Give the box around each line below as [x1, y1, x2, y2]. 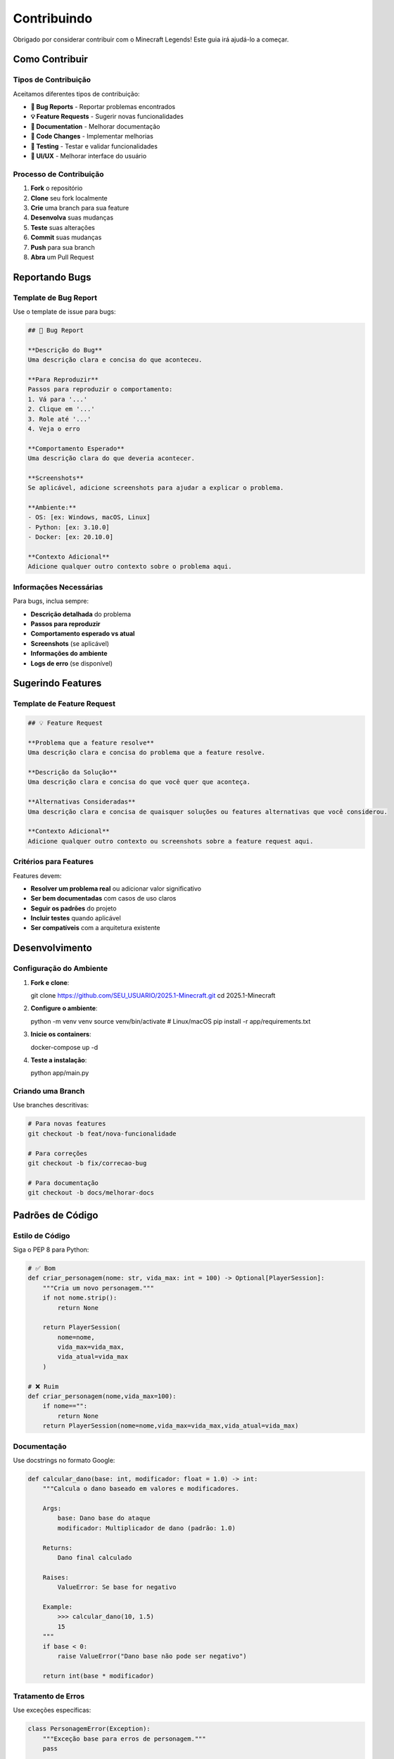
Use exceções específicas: [13, 1706, 91, 1715]
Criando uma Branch [13, 1086, 85, 1096]
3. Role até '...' [27, 415, 91, 423]
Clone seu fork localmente [30, 193, 108, 202]
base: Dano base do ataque [57, 1514, 151, 1523]
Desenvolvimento [13, 942, 93, 954]
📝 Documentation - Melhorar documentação [30, 122, 160, 130]
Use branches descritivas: [13, 1101, 89, 1110]
